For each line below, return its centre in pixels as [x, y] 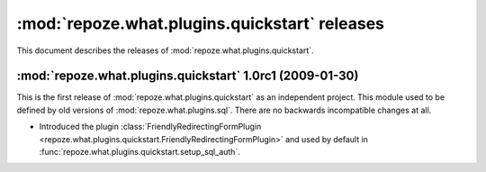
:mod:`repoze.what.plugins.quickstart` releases [200, 23]
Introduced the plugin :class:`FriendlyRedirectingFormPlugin [150, 127]
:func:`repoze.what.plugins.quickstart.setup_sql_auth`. [139, 152]
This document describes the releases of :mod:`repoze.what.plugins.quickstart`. [165, 50]
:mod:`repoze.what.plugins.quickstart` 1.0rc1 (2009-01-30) [188, 76]
